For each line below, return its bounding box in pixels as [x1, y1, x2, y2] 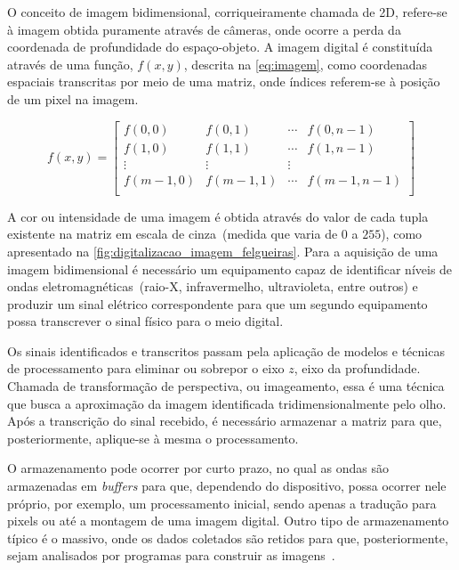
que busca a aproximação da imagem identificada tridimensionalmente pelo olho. [7, 394, 447, 412]
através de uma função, [7, 54, 133, 73]
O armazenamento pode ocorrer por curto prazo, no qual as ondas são [7, 459, 390, 477]
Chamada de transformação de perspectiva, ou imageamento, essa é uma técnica [7, 377, 445, 395]
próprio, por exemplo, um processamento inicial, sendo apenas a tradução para [7, 493, 437, 512]
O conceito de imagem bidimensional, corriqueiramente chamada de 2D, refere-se [7, 3, 447, 20]
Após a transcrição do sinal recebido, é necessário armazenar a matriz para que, [7, 411, 442, 430]
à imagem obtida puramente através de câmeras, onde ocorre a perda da [7, 20, 401, 38]
